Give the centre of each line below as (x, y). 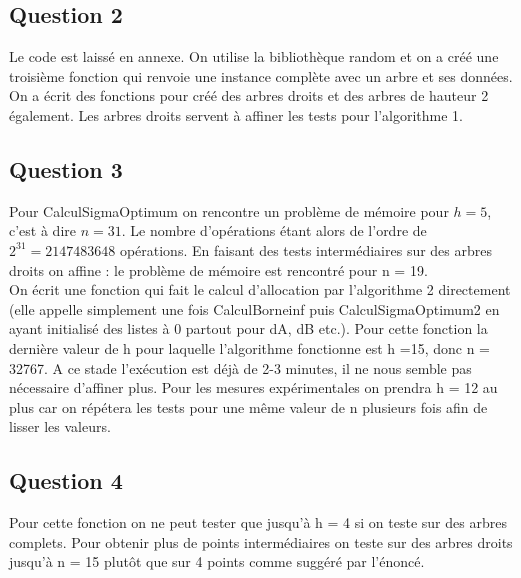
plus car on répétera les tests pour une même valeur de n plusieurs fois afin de (248, 406)
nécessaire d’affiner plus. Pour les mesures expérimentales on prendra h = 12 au (253, 387)
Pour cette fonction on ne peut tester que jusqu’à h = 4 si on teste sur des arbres (258, 522)
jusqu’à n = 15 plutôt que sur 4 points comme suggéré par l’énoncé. (217, 561)
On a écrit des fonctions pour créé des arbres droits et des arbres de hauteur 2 (249, 95)
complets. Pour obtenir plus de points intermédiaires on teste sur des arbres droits (261, 541)
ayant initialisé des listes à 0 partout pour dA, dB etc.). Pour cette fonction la (248, 328)
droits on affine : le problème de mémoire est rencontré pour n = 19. (218, 269)
